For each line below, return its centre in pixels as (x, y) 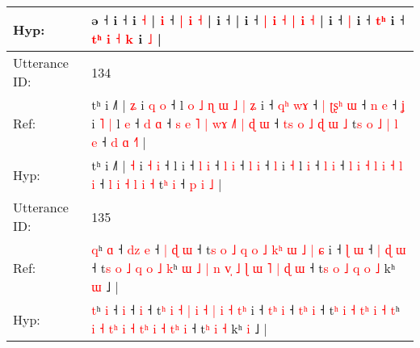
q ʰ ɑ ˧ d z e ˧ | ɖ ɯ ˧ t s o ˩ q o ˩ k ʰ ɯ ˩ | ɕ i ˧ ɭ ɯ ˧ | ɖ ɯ (249, 249)
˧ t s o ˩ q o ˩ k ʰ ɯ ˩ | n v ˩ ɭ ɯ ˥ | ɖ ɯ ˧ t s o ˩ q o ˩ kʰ (244, 268)
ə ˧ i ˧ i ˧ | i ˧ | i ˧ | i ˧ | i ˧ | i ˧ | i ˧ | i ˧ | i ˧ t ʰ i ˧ (248, 20)
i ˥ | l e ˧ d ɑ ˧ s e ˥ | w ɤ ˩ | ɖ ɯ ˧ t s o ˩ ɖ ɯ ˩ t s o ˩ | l (245, 123)
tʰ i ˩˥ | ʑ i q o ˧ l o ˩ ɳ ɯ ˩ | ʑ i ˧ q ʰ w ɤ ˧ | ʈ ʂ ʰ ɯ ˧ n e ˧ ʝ (248, 105)
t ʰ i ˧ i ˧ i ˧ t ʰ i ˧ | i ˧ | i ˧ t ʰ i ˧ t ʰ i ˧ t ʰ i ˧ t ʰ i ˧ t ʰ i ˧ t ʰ (246, 310)
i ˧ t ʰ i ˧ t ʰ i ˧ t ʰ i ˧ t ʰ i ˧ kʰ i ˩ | (179, 328)
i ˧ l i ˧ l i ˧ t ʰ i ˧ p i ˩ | (157, 184)
